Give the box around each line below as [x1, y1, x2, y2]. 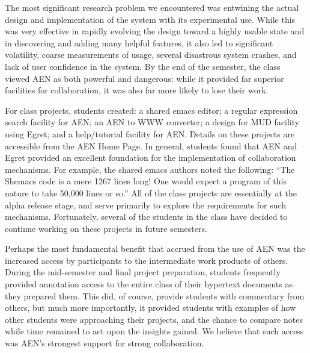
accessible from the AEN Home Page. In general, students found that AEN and [5, 139, 297, 152]
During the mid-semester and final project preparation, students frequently [5, 266, 281, 278]
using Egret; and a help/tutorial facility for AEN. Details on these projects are [5, 127, 295, 140]
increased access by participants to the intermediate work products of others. [5, 254, 288, 266]
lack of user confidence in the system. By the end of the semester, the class [5, 60, 281, 72]
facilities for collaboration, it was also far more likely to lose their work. [5, 84, 269, 96]
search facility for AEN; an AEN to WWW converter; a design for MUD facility [5, 116, 300, 128]
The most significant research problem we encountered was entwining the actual [5, 1, 299, 13]
